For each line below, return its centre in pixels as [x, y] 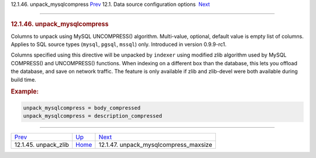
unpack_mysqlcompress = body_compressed [82, 108]
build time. [23, 79]
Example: [25, 92]
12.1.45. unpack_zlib [42, 145]
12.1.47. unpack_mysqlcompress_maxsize [156, 145]
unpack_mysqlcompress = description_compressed [92, 116]
